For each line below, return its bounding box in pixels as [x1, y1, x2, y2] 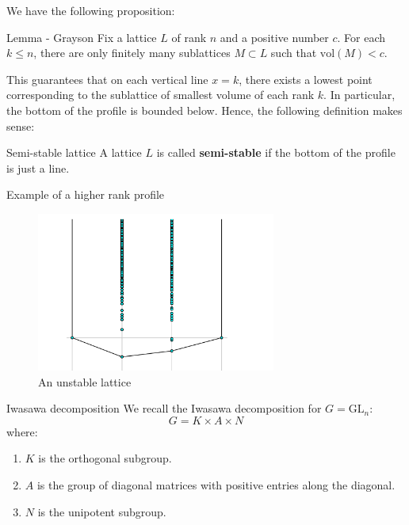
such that [270, 44, 317, 61]
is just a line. [6, 159, 70, 176]
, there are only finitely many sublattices [33, 44, 231, 61]
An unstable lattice [38, 373, 132, 390]
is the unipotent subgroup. [37, 503, 166, 519]
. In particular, [323, 86, 396, 103]
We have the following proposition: [6, 2, 175, 18]
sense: [6, 117, 35, 134]
